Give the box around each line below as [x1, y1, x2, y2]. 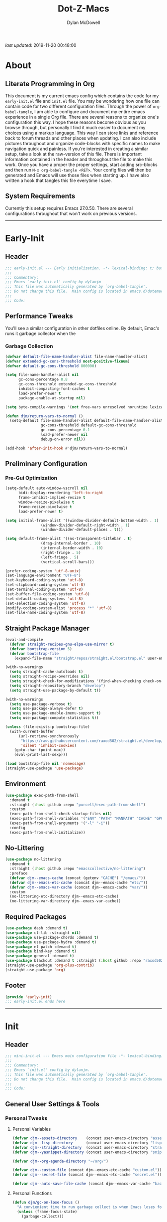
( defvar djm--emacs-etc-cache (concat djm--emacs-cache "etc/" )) [9, 880, 148, 885]
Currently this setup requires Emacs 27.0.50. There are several [5, 205, 133, 211]
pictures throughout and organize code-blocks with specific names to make [5, 140, 161, 146]
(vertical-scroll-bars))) [40, 559, 94, 564]
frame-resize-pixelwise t [18, 504, 72, 509]
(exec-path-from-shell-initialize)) [9, 830, 85, 835]
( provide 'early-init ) [5, 994, 52, 1000]
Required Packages [5, 912, 67, 921]
